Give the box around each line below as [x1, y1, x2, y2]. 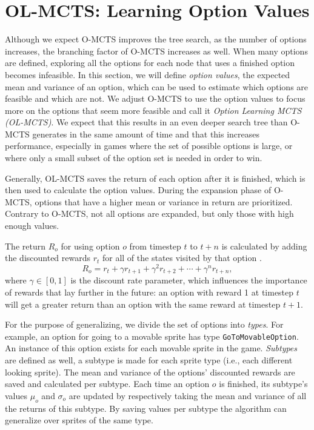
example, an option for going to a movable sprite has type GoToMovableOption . [5, 329, 299, 342]
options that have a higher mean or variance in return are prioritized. [35, 195, 293, 208]
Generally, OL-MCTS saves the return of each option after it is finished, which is [5, 171, 306, 184]
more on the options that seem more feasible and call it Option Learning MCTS [5, 104, 302, 116]
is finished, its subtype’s [219, 377, 308, 390]
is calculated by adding [221, 239, 307, 252]
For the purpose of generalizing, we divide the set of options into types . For [5, 318, 284, 331]
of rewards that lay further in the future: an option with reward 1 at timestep [5, 285, 294, 298]
